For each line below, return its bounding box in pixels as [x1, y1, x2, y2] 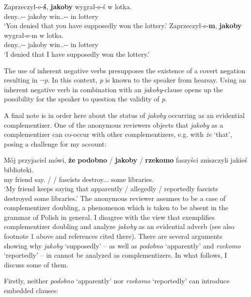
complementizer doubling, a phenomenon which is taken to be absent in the [4, 202, 228, 213]
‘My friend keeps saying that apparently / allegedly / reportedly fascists [4, 183, 218, 194]
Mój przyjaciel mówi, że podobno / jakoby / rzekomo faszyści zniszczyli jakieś [4, 155, 247, 165]
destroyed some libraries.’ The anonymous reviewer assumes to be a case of [4, 193, 226, 203]
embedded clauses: [4, 285, 59, 296]
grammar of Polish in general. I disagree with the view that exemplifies [4, 212, 215, 222]
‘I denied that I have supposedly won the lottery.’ [4, 49, 150, 59]
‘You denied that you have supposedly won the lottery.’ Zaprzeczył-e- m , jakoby [4, 20, 242, 31]
